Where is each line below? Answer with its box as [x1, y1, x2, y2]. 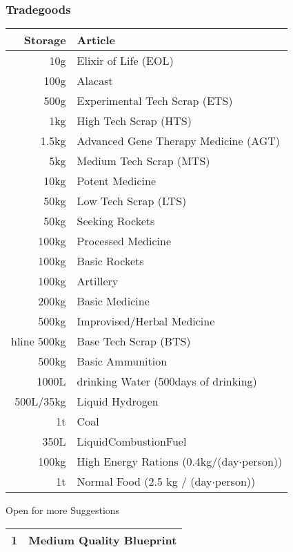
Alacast [77, 73, 113, 89]
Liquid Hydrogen [77, 393, 159, 410]
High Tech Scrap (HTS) [77, 113, 192, 129]
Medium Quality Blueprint [28, 531, 177, 548]
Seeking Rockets [77, 213, 155, 229]
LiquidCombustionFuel [77, 433, 187, 450]
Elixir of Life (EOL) [77, 53, 174, 69]
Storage [23, 32, 66, 48]
